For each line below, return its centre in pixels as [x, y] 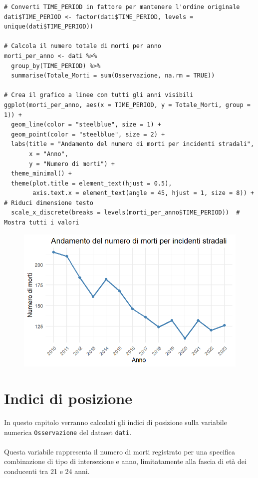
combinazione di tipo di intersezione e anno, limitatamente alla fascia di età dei [125, 461]
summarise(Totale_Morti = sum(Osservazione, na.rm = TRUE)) [113, 76]
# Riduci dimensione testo [49, 203]
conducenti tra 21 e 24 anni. [47, 471]
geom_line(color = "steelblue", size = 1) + [86, 125]
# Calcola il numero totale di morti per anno [83, 46]
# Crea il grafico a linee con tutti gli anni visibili [99, 95]
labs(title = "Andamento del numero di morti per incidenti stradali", [133, 144]
